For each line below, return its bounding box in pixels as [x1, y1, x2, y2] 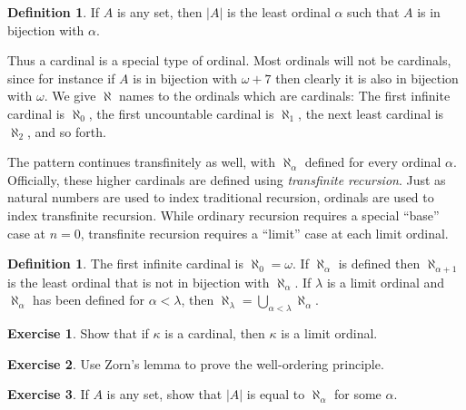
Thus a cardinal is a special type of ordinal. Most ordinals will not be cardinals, [7, 51, 451, 70]
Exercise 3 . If [7, 385, 89, 404]
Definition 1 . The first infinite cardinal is [7, 254, 244, 273]
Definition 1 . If [7, 3, 100, 21]
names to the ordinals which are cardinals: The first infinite [119, 86, 451, 105]
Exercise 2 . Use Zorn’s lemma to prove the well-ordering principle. [7, 354, 384, 373]
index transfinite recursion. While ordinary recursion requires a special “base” [7, 205, 440, 224]
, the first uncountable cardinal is [88, 103, 274, 122]
